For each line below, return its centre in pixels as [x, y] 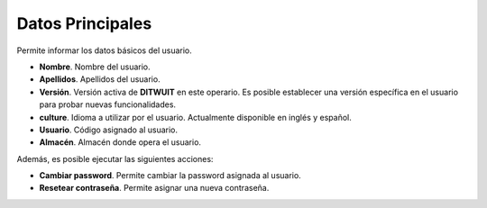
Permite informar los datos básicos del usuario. [105, 50]
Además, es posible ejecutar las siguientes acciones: [115, 158]
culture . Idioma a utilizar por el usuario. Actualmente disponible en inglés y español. [195, 117]
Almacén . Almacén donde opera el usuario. [120, 142]
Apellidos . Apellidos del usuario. [100, 79]
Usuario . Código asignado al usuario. [109, 130]
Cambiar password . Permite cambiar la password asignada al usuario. [170, 176]
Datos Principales [84, 23]
